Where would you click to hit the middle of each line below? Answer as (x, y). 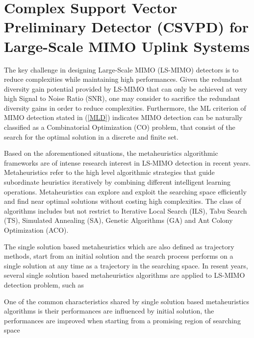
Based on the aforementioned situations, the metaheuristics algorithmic (111, 153)
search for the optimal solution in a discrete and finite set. (91, 136)
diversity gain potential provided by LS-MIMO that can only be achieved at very (126, 88)
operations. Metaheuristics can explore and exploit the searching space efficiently (125, 191)
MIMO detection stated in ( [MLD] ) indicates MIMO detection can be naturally (123, 117)
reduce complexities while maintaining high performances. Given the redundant (123, 79)
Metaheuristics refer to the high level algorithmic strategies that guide (109, 172)
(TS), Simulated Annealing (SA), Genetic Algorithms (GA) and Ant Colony (118, 220)
